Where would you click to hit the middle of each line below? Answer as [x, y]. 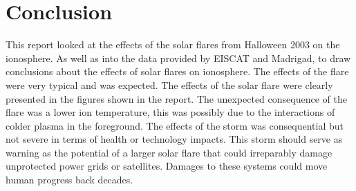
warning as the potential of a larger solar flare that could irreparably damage [169, 152]
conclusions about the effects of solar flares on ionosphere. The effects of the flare [177, 71]
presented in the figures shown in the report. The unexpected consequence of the [176, 98]
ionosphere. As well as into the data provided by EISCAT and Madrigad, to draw [178, 58]
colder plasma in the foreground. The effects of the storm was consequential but [175, 125]
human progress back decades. [69, 180]
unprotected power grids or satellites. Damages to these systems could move [167, 166]
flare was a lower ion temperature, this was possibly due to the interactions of [170, 112]
